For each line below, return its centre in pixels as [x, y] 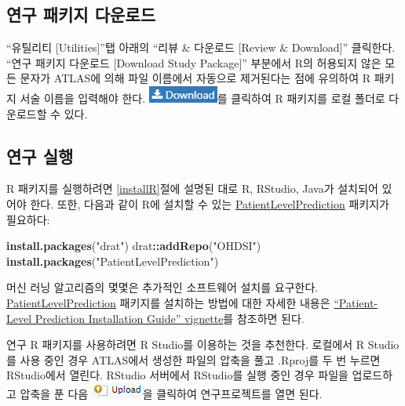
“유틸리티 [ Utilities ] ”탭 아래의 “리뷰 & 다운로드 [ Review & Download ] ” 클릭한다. [201, 47]
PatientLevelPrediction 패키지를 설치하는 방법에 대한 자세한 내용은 [168, 302]
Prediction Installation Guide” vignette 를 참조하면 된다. [170, 318]
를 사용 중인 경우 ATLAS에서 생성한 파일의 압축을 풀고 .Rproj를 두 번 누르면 [193, 359]
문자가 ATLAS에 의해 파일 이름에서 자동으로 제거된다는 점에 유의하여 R [195, 78]
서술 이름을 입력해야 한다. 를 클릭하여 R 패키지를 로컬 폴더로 [202, 98]
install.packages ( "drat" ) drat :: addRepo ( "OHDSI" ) [134, 246]
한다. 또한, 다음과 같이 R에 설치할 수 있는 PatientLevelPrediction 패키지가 [210, 203]
